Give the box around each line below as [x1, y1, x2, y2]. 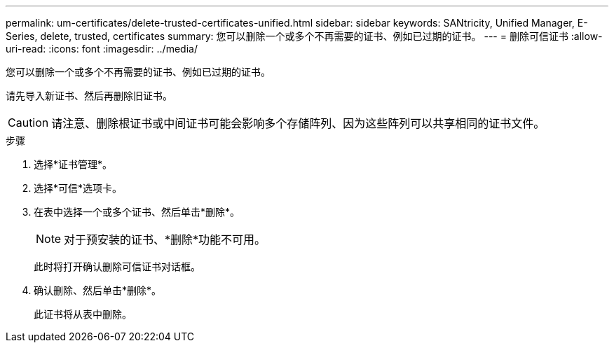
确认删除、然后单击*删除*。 [34, 284, 162, 296]
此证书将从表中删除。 [34, 308, 132, 320]
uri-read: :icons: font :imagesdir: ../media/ [6, 43, 198, 55]
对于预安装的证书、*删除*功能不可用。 [64, 232, 266, 246]
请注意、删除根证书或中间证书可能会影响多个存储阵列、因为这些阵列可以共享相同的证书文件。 [51, 116, 545, 130]
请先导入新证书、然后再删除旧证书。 [6, 90, 172, 102]
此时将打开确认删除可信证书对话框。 [34, 260, 200, 272]
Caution [8, 116, 49, 130]
